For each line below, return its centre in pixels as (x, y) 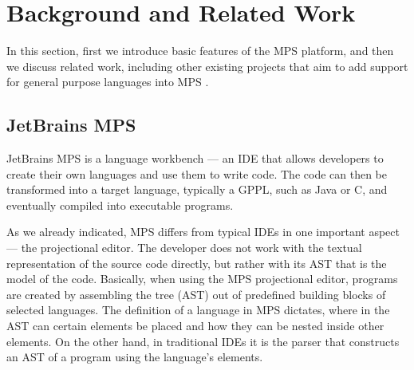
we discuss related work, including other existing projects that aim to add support (207, 66)
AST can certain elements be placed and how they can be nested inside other (195, 326)
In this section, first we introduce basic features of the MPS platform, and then (200, 51)
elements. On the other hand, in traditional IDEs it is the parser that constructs (203, 341)
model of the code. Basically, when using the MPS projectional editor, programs (202, 279)
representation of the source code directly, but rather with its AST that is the (197, 263)
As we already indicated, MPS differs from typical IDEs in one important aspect (203, 232)
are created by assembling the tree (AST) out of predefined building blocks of (196, 294)
